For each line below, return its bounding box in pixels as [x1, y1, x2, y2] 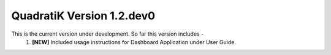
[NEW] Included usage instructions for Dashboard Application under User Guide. [32, 38, 236, 45]
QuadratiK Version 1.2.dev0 [11, 9, 156, 22]
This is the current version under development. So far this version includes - [11, 30, 204, 37]
